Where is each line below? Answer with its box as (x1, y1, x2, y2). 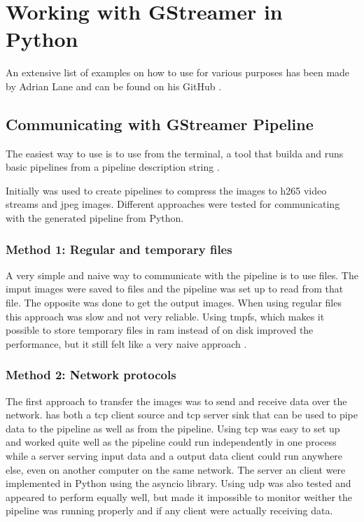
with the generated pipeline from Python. (6, 211, 184, 225)
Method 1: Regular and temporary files (6, 240, 232, 258)
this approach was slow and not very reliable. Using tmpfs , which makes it (6, 309, 325, 323)
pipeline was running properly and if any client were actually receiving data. (6, 503, 333, 518)
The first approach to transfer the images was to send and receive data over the (6, 393, 347, 408)
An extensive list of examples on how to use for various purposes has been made (6, 65, 350, 80)
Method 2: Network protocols (6, 366, 176, 383)
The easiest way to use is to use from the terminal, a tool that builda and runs (6, 146, 344, 160)
